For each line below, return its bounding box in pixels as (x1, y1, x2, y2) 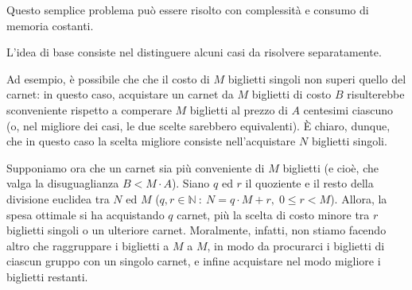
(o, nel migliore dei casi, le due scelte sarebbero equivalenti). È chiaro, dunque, (6, 117, 391, 133)
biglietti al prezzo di (189, 101, 288, 118)
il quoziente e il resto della (245, 175, 374, 191)
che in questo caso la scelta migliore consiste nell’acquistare (6, 133, 296, 149)
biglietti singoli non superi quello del (227, 70, 406, 87)
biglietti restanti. (6, 268, 88, 284)
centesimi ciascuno (303, 101, 394, 118)
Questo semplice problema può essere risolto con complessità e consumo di (6, 2, 369, 17)
